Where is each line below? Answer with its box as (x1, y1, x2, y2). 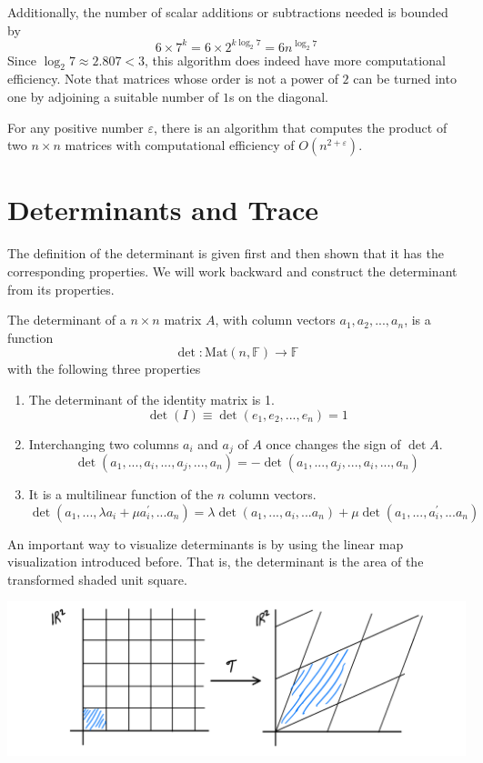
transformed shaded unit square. (7, 569, 187, 588)
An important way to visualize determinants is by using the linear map (7, 534, 404, 553)
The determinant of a (7, 310, 126, 329)
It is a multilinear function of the (28, 485, 214, 503)
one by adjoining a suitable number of (7, 87, 219, 106)
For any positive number (7, 117, 144, 136)
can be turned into (353, 69, 457, 88)
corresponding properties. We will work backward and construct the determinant (7, 261, 458, 280)
